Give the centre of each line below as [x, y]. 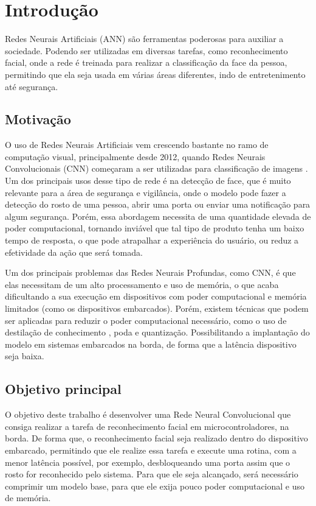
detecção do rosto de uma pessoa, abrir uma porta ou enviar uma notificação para [158, 204]
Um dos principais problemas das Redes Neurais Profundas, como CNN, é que [150, 272]
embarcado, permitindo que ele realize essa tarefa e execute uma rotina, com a [151, 450]
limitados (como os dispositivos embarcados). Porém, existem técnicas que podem [157, 308]
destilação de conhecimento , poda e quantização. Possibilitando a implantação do [157, 332]
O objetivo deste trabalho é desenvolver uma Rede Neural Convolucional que [148, 414]
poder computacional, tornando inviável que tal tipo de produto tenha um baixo [155, 228]
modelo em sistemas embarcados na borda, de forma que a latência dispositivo [151, 344]
